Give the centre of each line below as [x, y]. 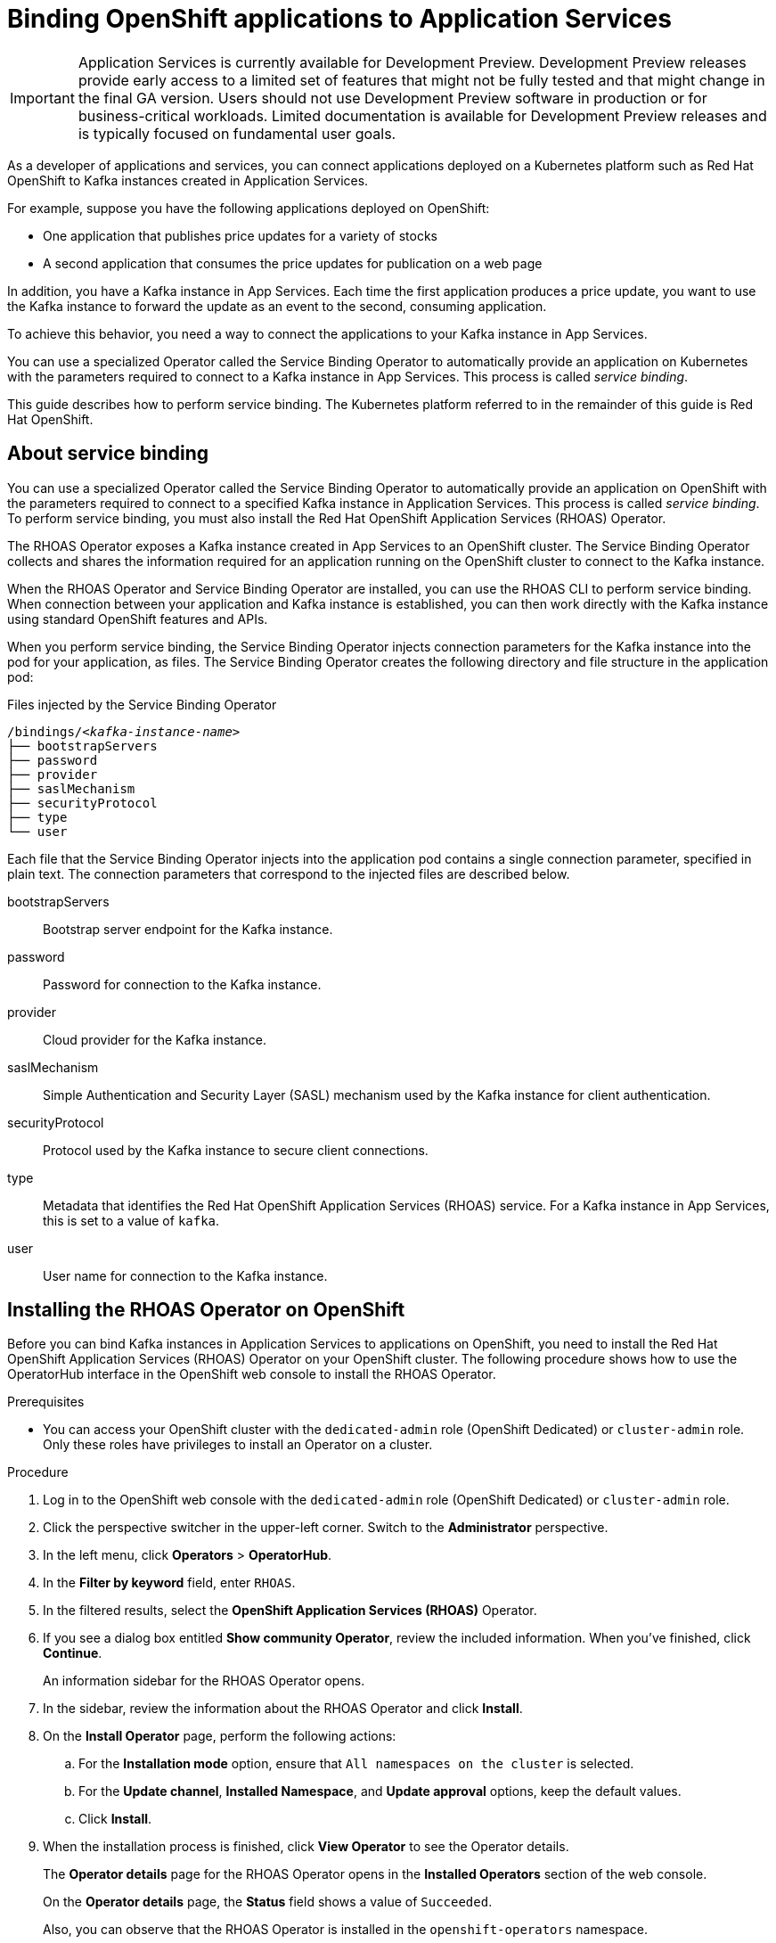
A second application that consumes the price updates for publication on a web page [293, 263]
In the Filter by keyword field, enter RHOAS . [169, 1583]
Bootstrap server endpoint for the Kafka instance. [188, 929]
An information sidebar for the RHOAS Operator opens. [204, 1681]
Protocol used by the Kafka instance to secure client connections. [236, 1150]
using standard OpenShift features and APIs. [138, 619]
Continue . [73, 1653]
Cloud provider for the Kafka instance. [155, 1039]
